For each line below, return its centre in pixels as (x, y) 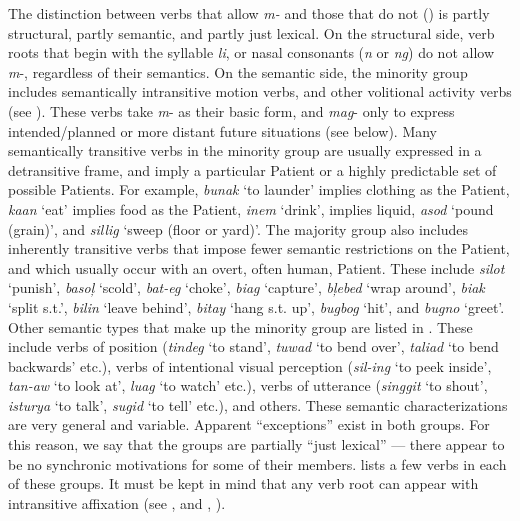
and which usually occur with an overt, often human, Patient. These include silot (256, 267)
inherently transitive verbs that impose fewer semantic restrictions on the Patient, (259, 248)
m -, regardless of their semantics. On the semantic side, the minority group (238, 71)
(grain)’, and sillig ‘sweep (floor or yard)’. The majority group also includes (238, 228)
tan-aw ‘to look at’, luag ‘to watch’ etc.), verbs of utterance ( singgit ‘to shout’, (248, 385)
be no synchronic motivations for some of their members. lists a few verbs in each (257, 463)
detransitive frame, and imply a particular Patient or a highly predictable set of (252, 169)
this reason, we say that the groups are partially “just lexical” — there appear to (256, 444)
